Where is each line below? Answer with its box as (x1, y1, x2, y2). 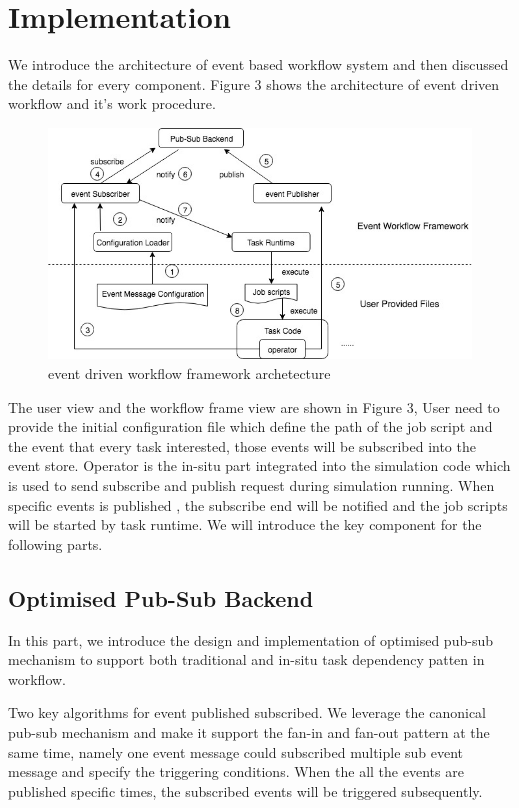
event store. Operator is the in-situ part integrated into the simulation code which (8, 455, 511, 476)
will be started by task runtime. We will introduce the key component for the (8, 514, 482, 535)
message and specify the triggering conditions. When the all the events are (8, 761, 464, 782)
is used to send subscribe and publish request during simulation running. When (8, 474, 495, 495)
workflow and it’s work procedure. (8, 93, 216, 114)
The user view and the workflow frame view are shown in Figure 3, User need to (8, 396, 500, 417)
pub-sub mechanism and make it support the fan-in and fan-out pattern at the (8, 721, 490, 742)
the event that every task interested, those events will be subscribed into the (8, 435, 476, 456)
